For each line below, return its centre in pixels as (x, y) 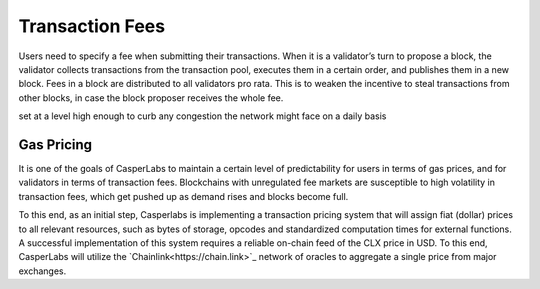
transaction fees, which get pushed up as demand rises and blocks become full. (183, 196)
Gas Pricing (55, 144)
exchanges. (42, 271)
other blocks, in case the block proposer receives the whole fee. (151, 97)
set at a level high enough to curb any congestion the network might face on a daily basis (202, 116)
